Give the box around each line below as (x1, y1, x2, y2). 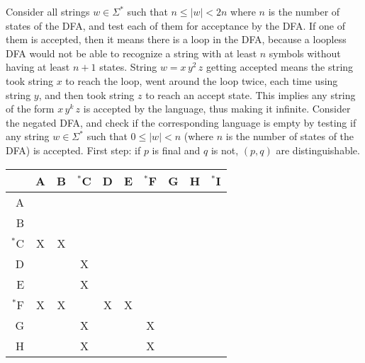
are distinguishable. (276, 142, 360, 157)
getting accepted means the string (206, 59, 354, 74)
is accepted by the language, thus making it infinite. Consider (83, 101, 351, 116)
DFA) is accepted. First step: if (6, 142, 141, 157)
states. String (99, 59, 157, 74)
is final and (152, 142, 201, 157)
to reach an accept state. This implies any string (145, 87, 356, 102)
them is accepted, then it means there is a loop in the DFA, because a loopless (6, 32, 347, 47)
